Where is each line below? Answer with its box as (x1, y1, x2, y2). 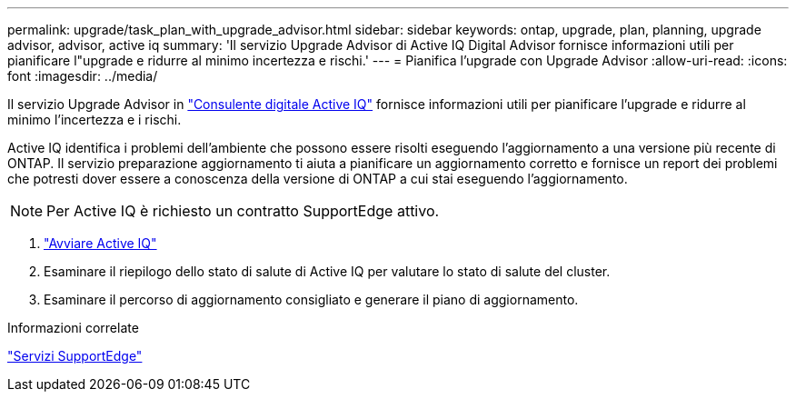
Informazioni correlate (7, 320, 139, 335)
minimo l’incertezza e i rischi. (7, 112, 182, 127)
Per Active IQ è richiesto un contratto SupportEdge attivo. (46, 202, 440, 220)
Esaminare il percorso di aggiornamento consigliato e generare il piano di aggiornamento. (44, 292, 579, 307)
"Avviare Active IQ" (44, 235, 157, 251)
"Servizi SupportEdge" (7, 348, 143, 364)
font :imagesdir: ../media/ (7, 68, 158, 84)
